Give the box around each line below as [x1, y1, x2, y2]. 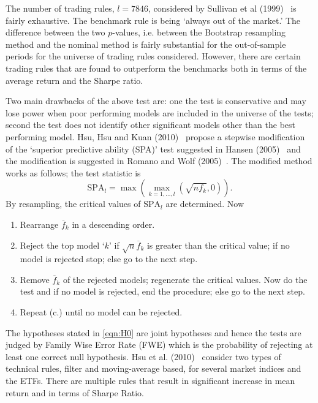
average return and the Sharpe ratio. [6, 73, 143, 86]
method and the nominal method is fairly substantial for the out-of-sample [6, 37, 286, 50]
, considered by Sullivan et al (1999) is [148, 2, 297, 14]
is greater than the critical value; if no [146, 238, 290, 251]
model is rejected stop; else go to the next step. [20, 252, 198, 265]
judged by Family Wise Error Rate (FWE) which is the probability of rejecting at [6, 338, 313, 351]
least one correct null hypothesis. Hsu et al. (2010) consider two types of [6, 350, 281, 363]
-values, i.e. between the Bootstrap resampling [112, 26, 286, 39]
